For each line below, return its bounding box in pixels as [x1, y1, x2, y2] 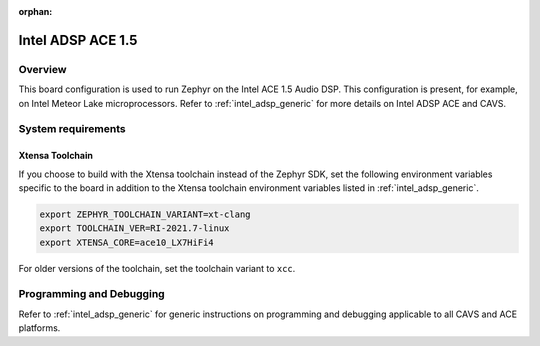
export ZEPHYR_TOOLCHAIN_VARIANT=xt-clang [39, 208, 251, 220]
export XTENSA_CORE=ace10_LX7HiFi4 [39, 236, 214, 248]
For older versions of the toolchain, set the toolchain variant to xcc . [18, 262, 296, 274]
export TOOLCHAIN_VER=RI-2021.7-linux [39, 223, 230, 234]
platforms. [18, 322, 61, 334]
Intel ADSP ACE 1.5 [18, 31, 138, 49]
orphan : [18, 6, 53, 17]
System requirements [18, 122, 126, 136]
